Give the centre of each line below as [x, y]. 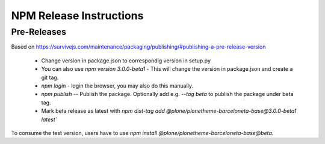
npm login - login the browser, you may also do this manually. [117, 85]
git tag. [50, 77]
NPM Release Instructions [77, 16]
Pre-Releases [39, 32]
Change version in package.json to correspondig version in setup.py [126, 61]
